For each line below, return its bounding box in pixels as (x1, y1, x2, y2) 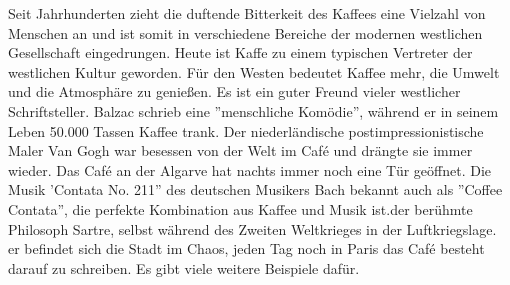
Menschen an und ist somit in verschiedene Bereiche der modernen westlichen (8, 22, 483, 43)
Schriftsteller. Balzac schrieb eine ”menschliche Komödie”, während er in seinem (8, 100, 499, 121)
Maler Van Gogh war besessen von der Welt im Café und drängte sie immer (8, 140, 473, 161)
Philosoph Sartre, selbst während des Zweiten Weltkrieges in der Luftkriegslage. (8, 218, 497, 239)
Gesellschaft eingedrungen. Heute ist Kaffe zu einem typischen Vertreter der (8, 42, 473, 63)
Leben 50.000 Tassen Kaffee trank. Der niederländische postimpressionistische (8, 120, 484, 141)
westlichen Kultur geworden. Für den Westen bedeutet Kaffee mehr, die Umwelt (8, 61, 500, 82)
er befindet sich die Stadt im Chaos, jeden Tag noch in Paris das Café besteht (8, 238, 485, 259)
